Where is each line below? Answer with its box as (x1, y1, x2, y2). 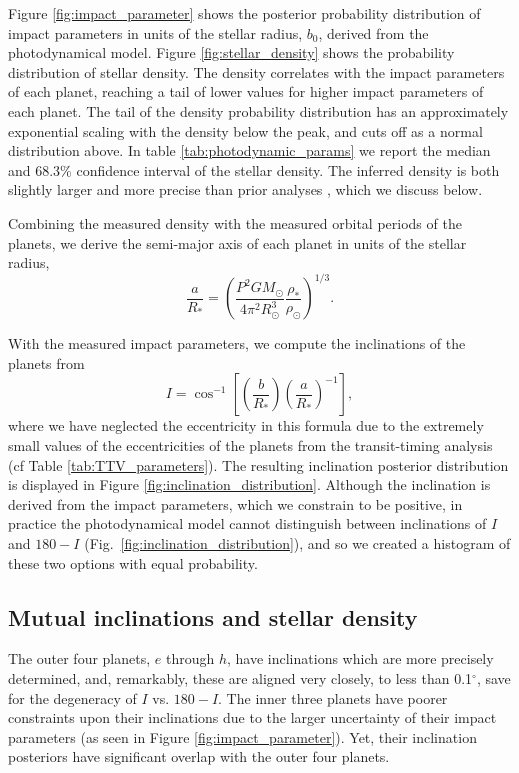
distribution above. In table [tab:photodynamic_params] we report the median (8, 140, 491, 161)
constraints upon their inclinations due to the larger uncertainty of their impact (8, 707, 497, 728)
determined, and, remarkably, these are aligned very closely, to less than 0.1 (8, 667, 473, 688)
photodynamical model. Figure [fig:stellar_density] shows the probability (8, 42, 455, 63)
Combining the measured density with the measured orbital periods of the (8, 212, 462, 233)
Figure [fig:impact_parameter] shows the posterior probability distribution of (8, 3, 481, 23)
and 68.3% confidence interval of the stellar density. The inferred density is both (8, 159, 500, 180)
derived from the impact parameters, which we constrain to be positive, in (8, 493, 463, 514)
